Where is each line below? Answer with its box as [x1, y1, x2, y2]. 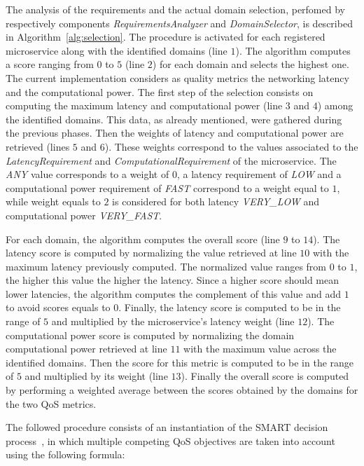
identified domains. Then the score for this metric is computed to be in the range [6, 355, 354, 369]
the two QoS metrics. [6, 396, 97, 411]
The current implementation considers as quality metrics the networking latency [6, 70, 349, 85]
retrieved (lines [6, 139, 70, 153]
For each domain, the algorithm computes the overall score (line [6, 231, 280, 246]
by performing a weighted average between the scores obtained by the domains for [6, 383, 358, 397]
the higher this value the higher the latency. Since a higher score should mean [6, 273, 339, 287]
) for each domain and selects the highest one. [152, 57, 349, 71]
